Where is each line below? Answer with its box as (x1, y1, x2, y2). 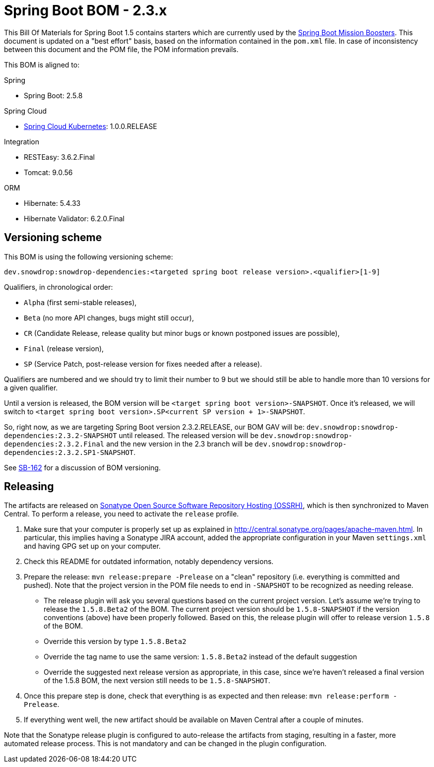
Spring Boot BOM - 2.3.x (4, 2, 167, 19)
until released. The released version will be (119, 431, 259, 440)
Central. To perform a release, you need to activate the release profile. (4, 510, 239, 518)
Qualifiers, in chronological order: (4, 282, 113, 291)
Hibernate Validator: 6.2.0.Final (24, 214, 124, 223)
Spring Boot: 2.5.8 (24, 91, 83, 100)
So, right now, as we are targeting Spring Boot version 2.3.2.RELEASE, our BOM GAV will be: (4, 422, 305, 431)
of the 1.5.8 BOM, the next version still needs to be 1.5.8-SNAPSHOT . (44, 676, 270, 685)
